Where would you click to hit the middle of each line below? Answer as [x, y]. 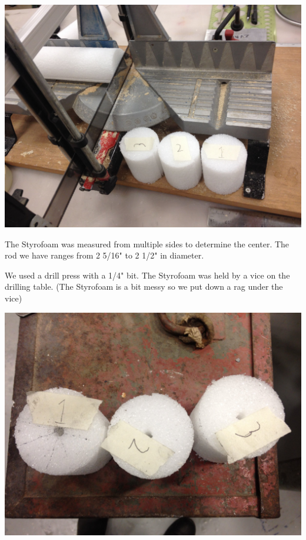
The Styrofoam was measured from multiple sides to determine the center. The [147, 244]
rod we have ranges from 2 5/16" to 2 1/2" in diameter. [104, 255]
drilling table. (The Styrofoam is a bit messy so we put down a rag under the [144, 286]
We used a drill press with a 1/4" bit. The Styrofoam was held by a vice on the [147, 275]
